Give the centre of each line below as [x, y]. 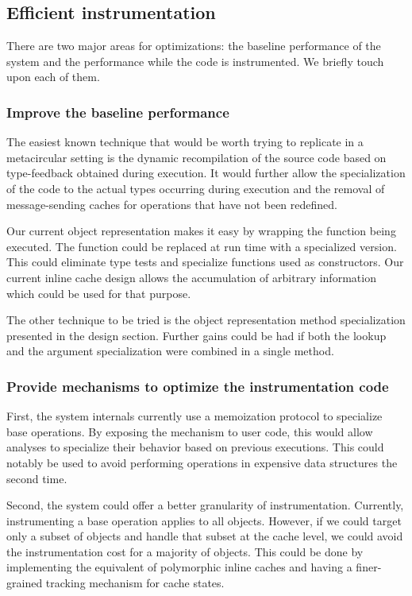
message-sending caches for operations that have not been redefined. [172, 204]
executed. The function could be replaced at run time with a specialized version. [202, 246]
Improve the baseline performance [118, 112]
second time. [37, 478]
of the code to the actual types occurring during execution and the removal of [196, 188]
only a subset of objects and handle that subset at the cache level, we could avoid [205, 536]
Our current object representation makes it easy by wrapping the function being [201, 231]
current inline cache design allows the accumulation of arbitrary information [191, 277]
